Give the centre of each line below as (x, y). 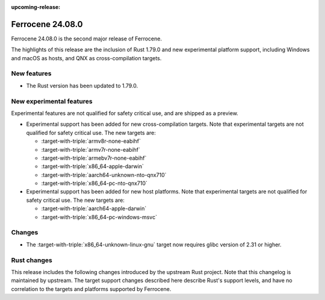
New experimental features (52, 101)
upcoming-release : (36, 7)
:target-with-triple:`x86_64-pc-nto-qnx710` (94, 183)
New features (31, 73)
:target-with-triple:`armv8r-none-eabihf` (91, 141)
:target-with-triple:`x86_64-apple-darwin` (92, 166)
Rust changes (32, 260)
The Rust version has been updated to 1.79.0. (82, 86)
